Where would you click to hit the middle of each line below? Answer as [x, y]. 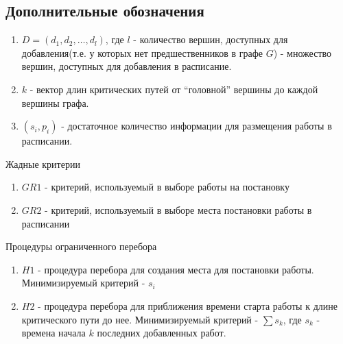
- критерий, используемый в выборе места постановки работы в [178, 209]
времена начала [54, 333]
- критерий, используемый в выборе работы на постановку [167, 187]
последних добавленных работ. [162, 333]
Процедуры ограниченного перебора [81, 246]
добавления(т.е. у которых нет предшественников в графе [142, 52]
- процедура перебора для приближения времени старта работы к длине [188, 305]
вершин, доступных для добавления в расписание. [127, 66]
